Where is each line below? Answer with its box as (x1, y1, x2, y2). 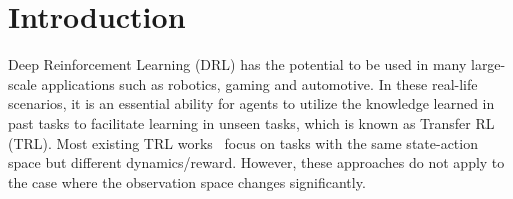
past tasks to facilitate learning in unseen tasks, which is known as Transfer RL (8, 112, 495, 133)
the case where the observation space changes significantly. (8, 171, 366, 192)
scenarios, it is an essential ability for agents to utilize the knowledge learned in (8, 93, 495, 114)
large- (470, 54, 506, 75)
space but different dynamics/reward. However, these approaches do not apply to (8, 152, 505, 173)
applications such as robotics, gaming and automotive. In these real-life (41, 73, 478, 94)
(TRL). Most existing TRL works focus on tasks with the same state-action (8, 132, 478, 153)
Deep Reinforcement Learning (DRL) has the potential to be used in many (8, 54, 467, 75)
